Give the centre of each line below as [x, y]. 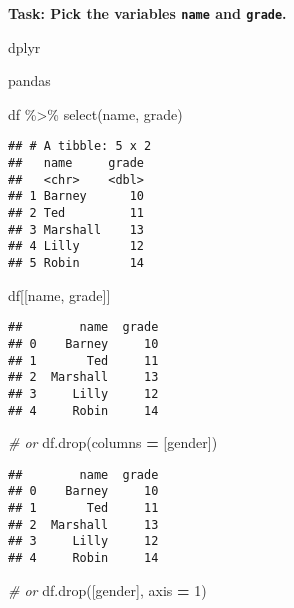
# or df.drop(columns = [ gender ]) [113, 442]
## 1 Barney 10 [76, 196]
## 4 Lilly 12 [76, 246]
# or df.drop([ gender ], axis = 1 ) [107, 589]
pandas [29, 80]
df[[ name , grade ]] [59, 294]
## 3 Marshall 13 [76, 229]
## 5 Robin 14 [76, 263]
